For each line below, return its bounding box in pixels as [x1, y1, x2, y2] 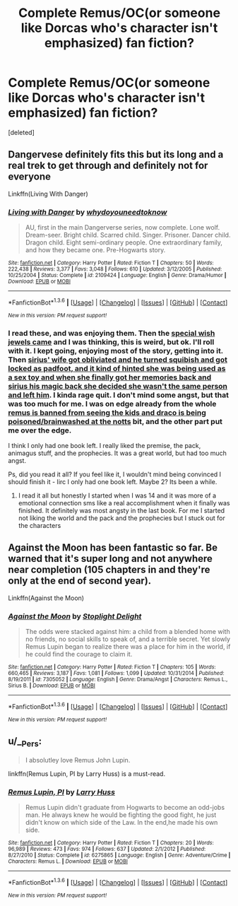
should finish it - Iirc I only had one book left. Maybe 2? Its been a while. [8, 478, 218, 486]
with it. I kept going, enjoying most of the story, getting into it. [8, 346, 223, 355]
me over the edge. [8, 425, 72, 435]
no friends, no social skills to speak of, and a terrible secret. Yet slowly [25, 635, 231, 644]
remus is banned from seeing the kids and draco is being [8, 408, 207, 418]
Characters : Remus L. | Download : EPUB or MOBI [8, 858, 128, 865]
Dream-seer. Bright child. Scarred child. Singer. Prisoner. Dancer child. [25, 231, 231, 240]
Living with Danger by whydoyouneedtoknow [8, 207, 167, 217]
